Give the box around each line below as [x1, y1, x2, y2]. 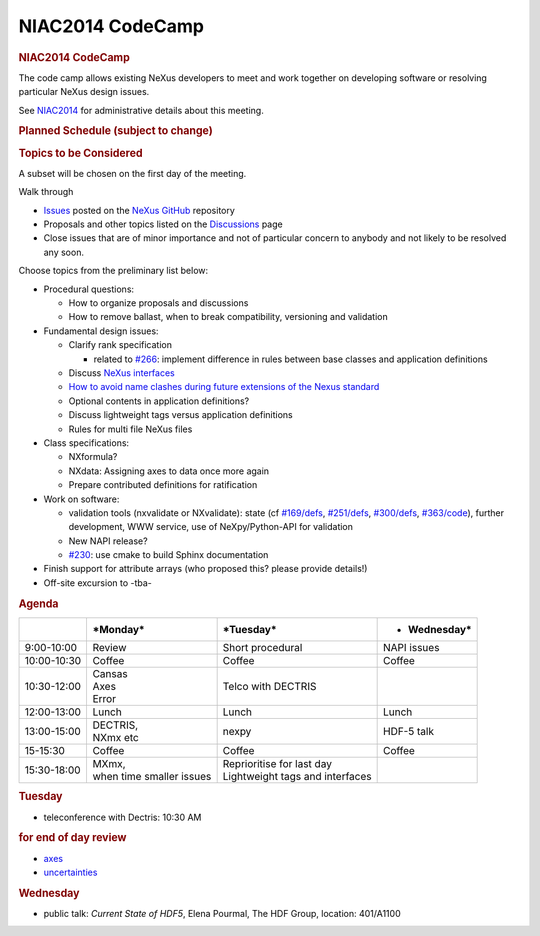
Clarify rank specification [68, 339, 173, 351]
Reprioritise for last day [222, 756, 332, 770]
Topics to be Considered [18, 146, 144, 160]
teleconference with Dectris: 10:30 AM [43, 811, 202, 823]
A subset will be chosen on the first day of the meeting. [18, 167, 247, 179]
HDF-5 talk [382, 724, 435, 738]
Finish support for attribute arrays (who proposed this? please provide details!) [43, 563, 368, 575]
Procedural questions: [43, 283, 135, 295]
